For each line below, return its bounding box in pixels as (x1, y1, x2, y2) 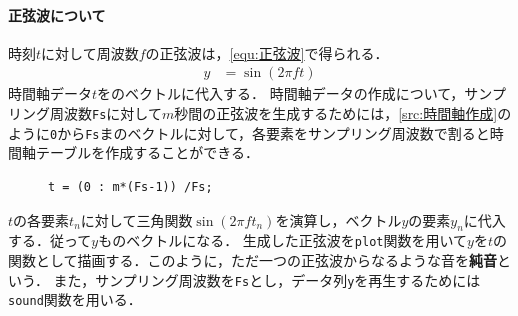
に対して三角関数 (80, 209, 193, 230)
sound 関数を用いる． (8, 289, 142, 310)
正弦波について (8, 4, 106, 25)
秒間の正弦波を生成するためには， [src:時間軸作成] (174, 103, 498, 124)
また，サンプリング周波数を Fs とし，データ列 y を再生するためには (53, 269, 481, 290)
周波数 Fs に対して (49, 103, 162, 124)
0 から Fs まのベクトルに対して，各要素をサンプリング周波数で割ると (50, 122, 490, 143)
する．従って (8, 230, 92, 251)
